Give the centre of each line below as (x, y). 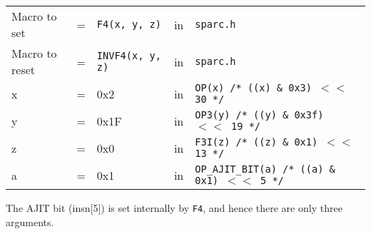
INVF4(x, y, (129, 56)
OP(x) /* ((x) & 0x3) (253, 88)
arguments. (30, 222)
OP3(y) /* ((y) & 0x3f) (259, 115)
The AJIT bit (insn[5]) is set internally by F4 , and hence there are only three (174, 208)
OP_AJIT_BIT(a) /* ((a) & (265, 169)
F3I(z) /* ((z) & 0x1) (256, 142)
